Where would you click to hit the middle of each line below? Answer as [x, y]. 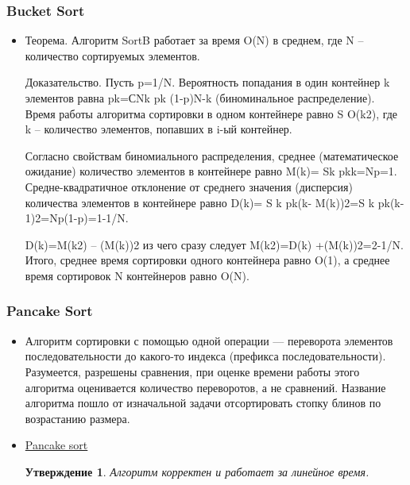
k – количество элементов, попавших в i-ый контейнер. [159, 129]
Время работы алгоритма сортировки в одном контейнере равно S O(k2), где [211, 113]
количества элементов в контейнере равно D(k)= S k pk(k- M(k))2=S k [200, 202]
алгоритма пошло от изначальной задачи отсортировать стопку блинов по [203, 403]
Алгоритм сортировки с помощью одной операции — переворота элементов [209, 340]
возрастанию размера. [77, 418]
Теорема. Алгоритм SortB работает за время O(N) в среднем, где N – [194, 40]
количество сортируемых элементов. [112, 55]
